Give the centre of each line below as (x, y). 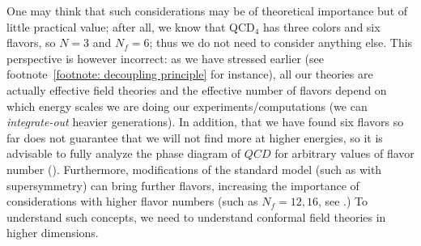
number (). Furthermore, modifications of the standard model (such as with (194, 169)
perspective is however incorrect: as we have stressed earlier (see (165, 58)
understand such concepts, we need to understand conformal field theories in (196, 216)
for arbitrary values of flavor (344, 153)
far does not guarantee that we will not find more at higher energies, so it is (195, 137)
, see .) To (343, 201)
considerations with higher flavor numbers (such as (132, 201)
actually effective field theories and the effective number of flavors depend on (197, 89)
